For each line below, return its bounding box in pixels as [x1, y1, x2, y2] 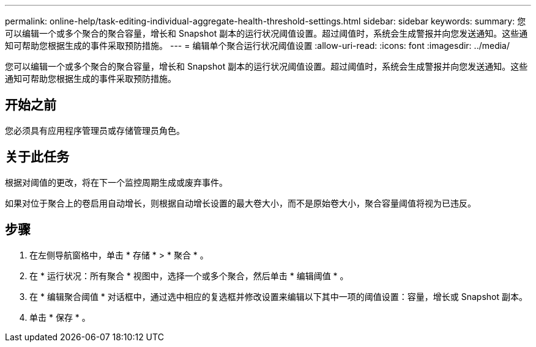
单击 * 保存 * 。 [29, 312, 91, 323]
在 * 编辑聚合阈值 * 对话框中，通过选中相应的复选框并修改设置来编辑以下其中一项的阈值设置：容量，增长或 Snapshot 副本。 [29, 291, 527, 302]
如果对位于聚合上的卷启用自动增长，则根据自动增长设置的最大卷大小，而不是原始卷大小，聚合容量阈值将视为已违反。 [5, 197, 476, 208]
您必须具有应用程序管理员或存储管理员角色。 [5, 125, 185, 136]
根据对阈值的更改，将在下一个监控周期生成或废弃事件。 [5, 177, 228, 188]
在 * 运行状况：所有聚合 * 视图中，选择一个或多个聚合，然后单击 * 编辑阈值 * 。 [29, 270, 349, 281]
